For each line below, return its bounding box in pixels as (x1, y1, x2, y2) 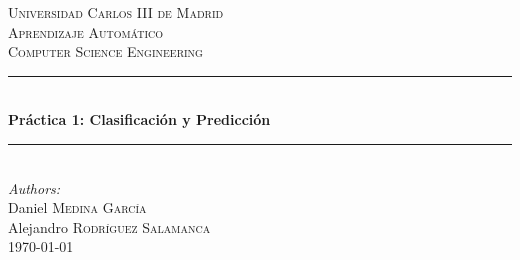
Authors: (8, 177, 61, 198)
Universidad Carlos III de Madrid (8, 2, 224, 22)
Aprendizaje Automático (8, 21, 164, 42)
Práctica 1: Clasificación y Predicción (8, 109, 271, 130)
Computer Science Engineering (8, 41, 203, 62)
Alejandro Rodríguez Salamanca (8, 216, 211, 237)
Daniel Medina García (8, 197, 147, 218)
